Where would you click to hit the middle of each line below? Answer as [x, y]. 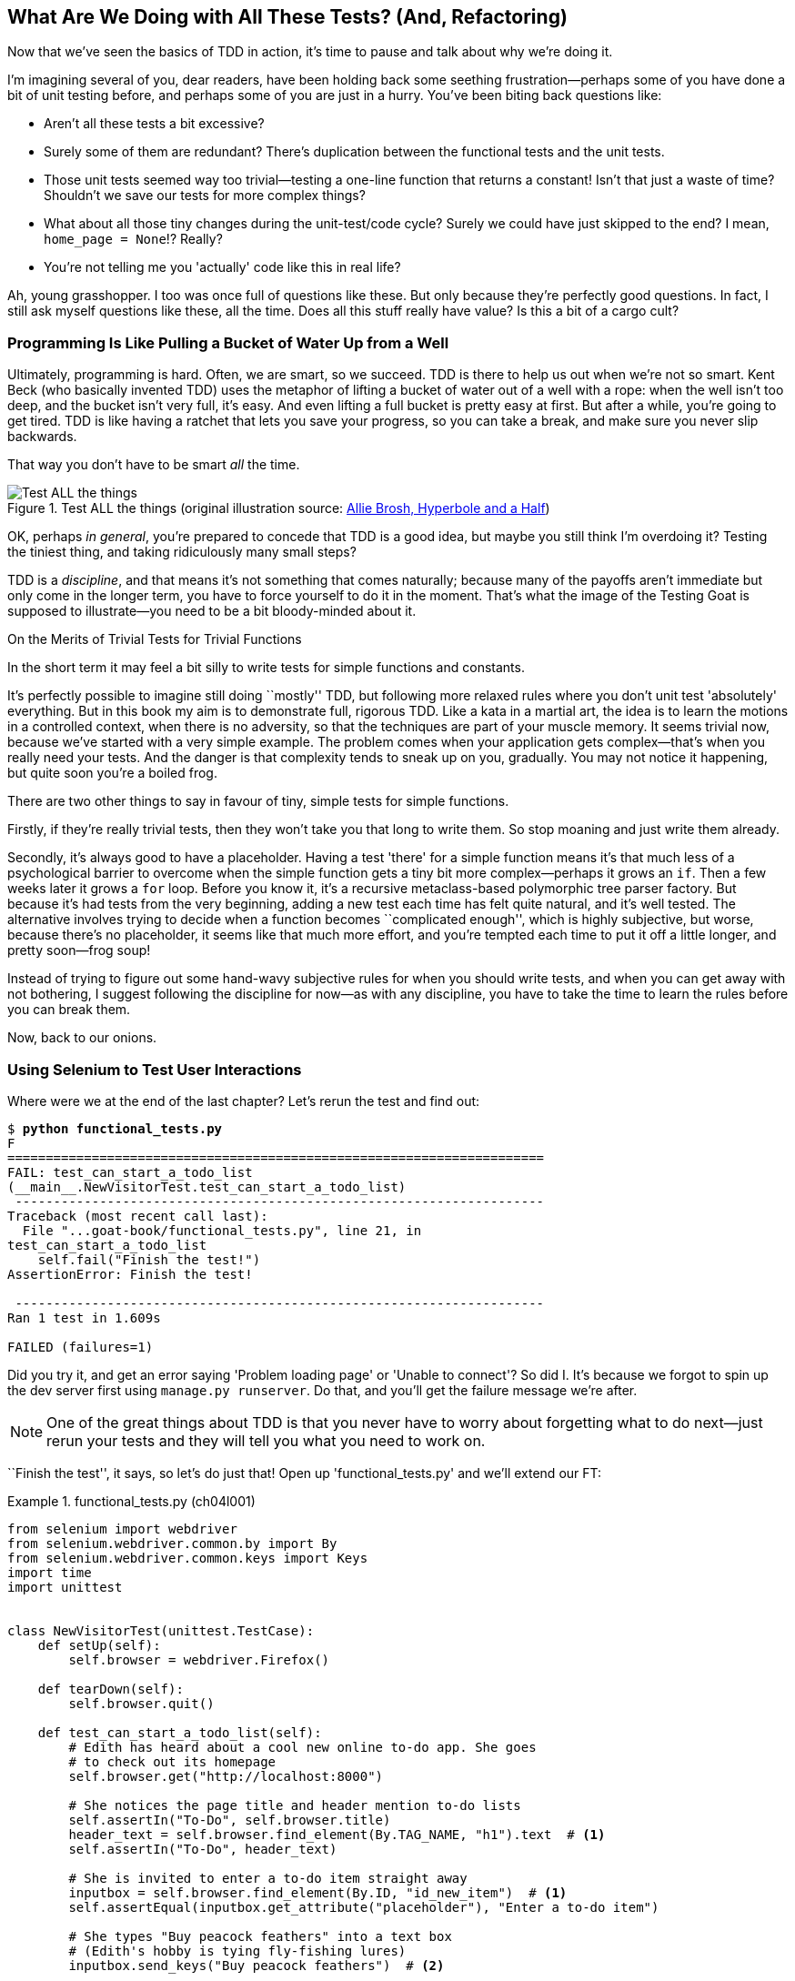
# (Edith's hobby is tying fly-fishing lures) [237, 1951]
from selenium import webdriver [122, 1528]
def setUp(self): [99, 1645]
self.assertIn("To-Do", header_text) [203, 1849]
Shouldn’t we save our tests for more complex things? [205, 196]
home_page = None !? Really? [133, 239]
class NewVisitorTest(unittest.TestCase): [161, 1630]
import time [50, 1572]
